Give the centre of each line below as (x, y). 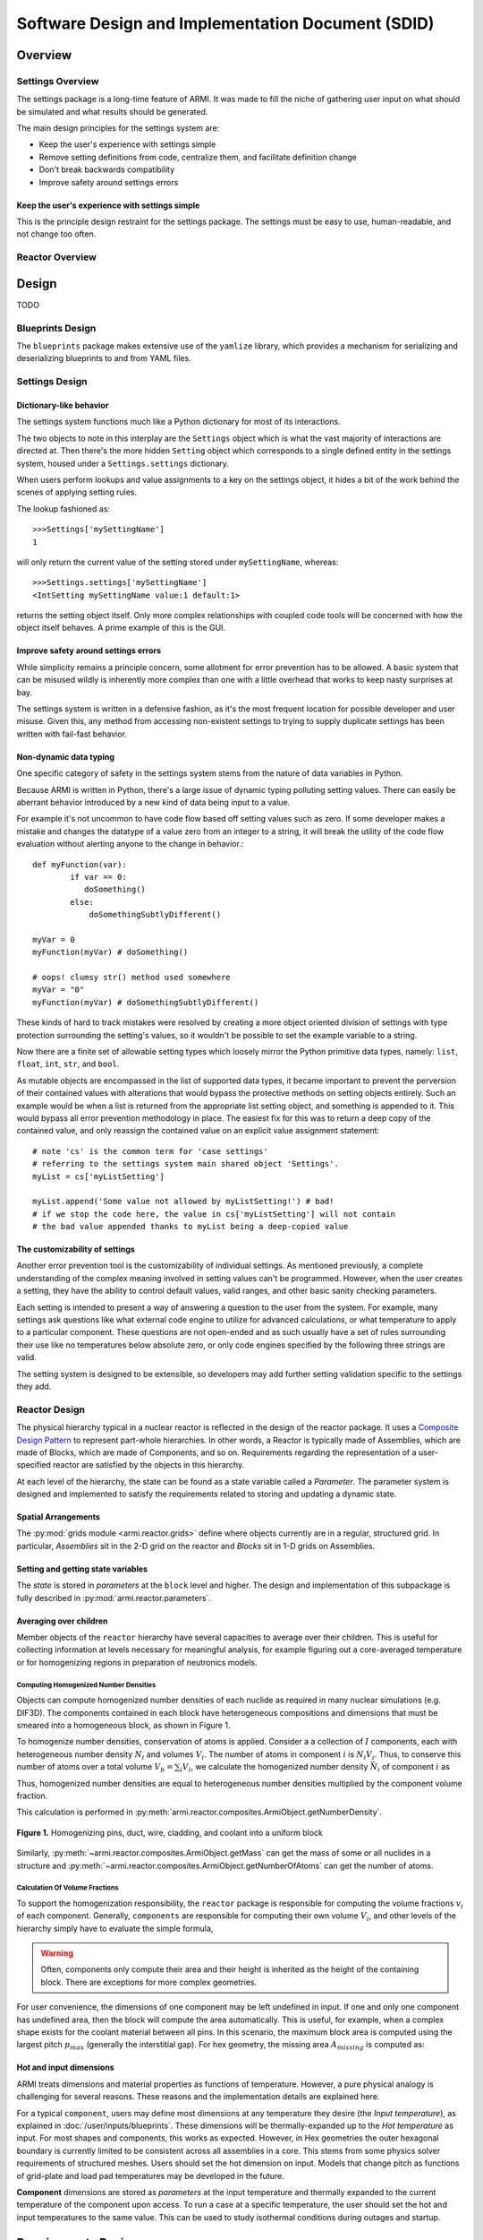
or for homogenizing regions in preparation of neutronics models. (137, 1662)
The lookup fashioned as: (64, 508)
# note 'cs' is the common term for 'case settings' (150, 1151)
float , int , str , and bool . (68, 1064)
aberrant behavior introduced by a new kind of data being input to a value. (153, 802)
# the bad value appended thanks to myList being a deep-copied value (191, 1227)
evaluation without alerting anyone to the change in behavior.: (130, 844)
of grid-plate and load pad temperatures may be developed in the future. (151, 2175)
